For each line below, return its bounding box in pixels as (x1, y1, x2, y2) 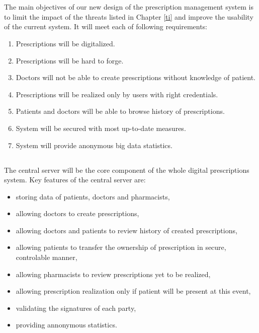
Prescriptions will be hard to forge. (16, 55, 124, 65)
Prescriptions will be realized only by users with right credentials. (16, 89, 218, 99)
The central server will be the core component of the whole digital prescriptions (4, 164, 249, 175)
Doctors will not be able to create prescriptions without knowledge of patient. (16, 72, 255, 83)
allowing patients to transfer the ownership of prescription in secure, (16, 242, 226, 252)
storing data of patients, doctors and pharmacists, (16, 191, 170, 202)
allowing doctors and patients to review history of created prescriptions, (16, 225, 237, 235)
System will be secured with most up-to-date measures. (16, 122, 186, 133)
